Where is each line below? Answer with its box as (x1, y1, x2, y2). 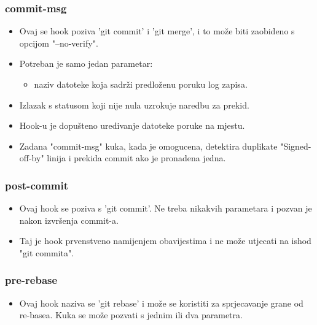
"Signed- (280, 139, 311, 152)
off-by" (19, 151, 44, 164)
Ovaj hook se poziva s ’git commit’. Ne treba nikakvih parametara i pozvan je (19, 202, 312, 215)
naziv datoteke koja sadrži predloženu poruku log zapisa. (34, 78, 248, 90)
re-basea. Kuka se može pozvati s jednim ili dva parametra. (19, 308, 243, 321)
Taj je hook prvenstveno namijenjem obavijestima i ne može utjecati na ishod (19, 234, 311, 247)
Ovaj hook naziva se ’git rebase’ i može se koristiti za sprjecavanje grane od (19, 296, 303, 309)
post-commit (5, 177, 69, 193)
